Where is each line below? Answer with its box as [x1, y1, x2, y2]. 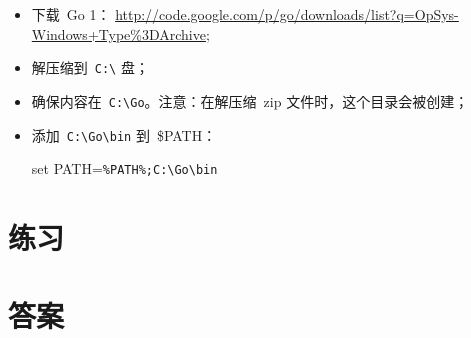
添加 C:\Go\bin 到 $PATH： [31, 124, 217, 145]
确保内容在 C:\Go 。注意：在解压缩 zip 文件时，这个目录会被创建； [31, 90, 469, 111]
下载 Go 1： [31, 4, 111, 24]
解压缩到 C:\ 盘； [31, 57, 149, 78]
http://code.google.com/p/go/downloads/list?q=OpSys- [115, 4, 459, 24]
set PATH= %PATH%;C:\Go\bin [31, 158, 218, 179]
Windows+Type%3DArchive [31, 23, 206, 44]
